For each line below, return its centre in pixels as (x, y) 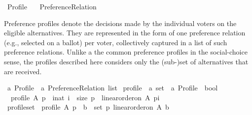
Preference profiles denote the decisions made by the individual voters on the (120, 23)
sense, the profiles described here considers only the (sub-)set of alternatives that (126, 61)
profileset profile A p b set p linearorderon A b (88, 107)
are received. (23, 71)
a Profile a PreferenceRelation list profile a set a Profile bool (112, 88)
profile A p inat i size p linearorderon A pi (85, 97)
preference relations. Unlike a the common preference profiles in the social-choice (126, 52)
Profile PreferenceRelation (52, 6)
